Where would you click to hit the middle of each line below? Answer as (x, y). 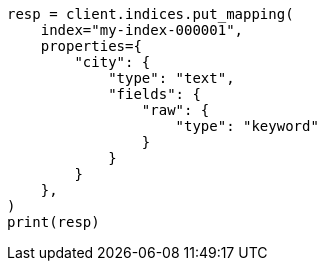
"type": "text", (171, 78)
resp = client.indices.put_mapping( (150, 14)
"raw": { (175, 110)
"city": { (112, 62)
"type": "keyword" (247, 126)
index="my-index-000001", (142, 30)
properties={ (91, 46)
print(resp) (53, 222)
